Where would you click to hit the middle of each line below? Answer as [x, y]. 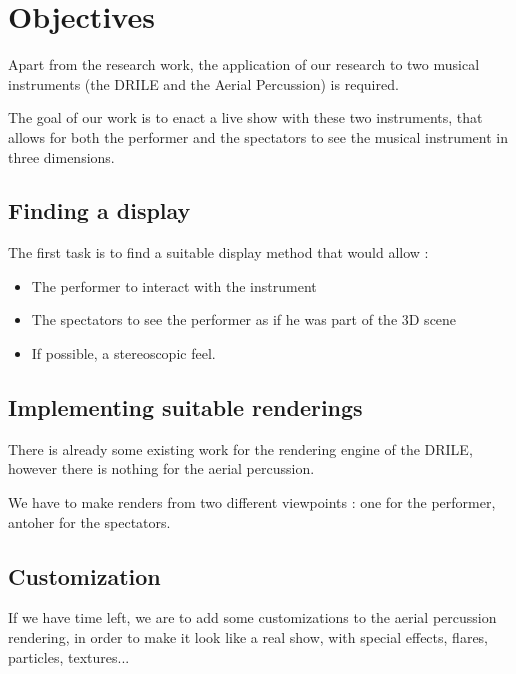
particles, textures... [69, 656]
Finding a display [99, 210]
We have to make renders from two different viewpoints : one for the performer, [252, 502]
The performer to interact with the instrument [174, 285]
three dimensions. [61, 156]
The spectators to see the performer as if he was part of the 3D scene [244, 319]
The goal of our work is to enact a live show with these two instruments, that [245, 117]
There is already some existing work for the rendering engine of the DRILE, [240, 448]
